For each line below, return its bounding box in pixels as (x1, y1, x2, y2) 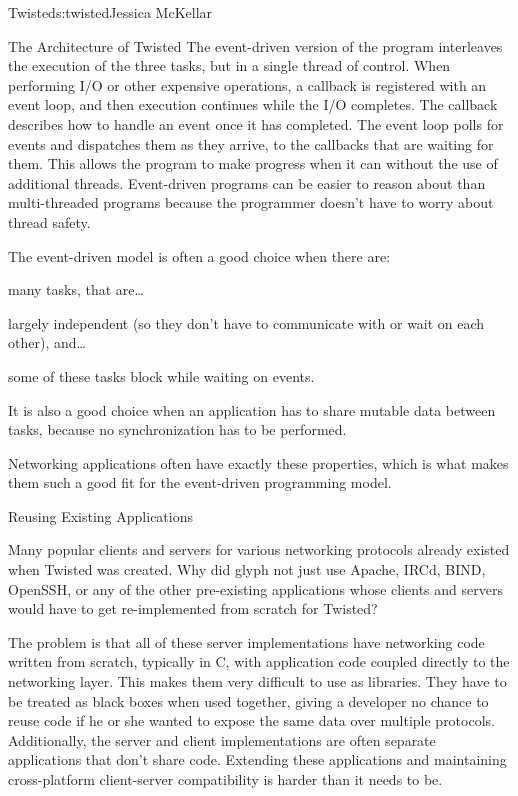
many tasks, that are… (8, 279, 144, 300)
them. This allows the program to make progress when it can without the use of (8, 153, 498, 174)
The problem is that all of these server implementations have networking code (8, 631, 485, 652)
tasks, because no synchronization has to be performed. (8, 419, 347, 440)
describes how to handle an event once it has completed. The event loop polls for (8, 113, 504, 134)
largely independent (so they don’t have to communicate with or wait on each (8, 312, 485, 333)
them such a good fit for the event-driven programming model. (8, 472, 392, 493)
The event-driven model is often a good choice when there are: (8, 245, 391, 266)
